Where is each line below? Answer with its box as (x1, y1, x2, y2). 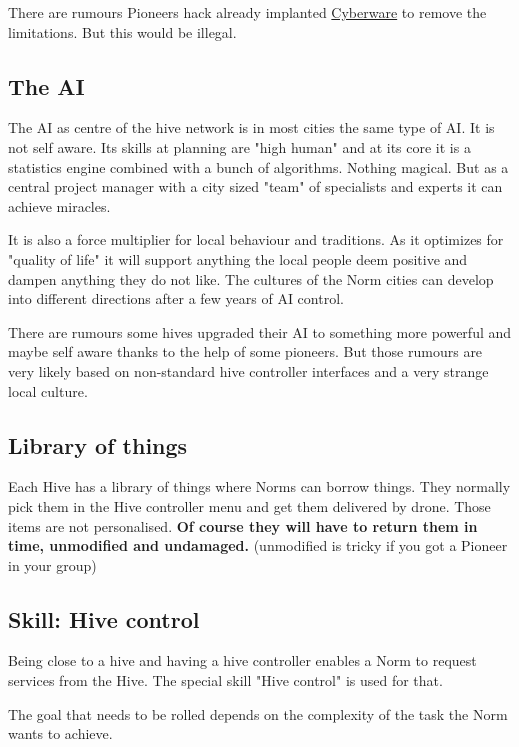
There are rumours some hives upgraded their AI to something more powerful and (8, 321, 512, 342)
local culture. (8, 380, 88, 401)
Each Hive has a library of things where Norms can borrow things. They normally (8, 476, 511, 497)
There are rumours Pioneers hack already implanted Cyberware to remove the (8, 2, 487, 22)
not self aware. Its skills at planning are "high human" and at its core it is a (8, 136, 471, 157)
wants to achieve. (8, 723, 113, 744)
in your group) (8, 554, 97, 575)
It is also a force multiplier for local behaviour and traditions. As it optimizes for (8, 229, 504, 250)
